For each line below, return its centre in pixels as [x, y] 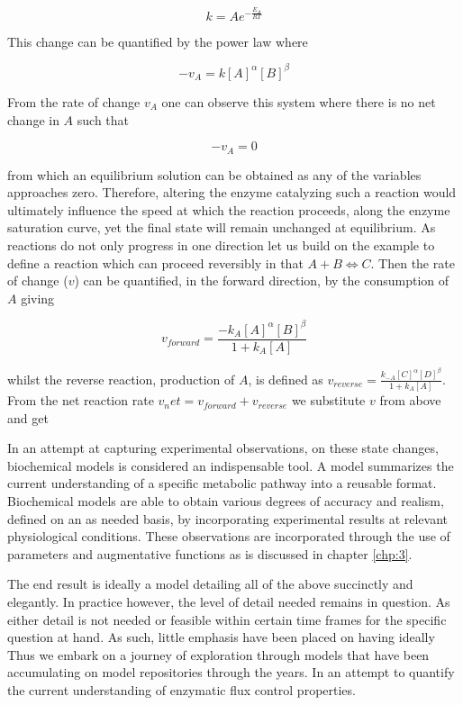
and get [28, 417]
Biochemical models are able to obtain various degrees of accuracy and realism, [226, 501]
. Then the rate [413, 262]
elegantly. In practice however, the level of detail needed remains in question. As [229, 601]
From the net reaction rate [81, 400]
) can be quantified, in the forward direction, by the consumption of [262, 280]
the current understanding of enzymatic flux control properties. [182, 689]
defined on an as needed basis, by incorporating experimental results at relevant [228, 518]
